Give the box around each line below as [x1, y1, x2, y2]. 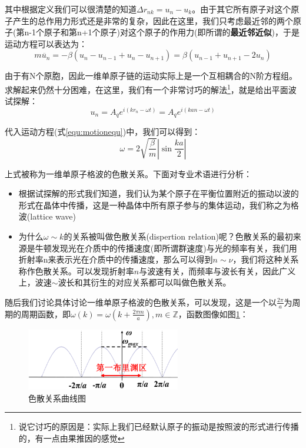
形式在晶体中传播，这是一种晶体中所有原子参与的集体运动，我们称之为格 [18, 198, 299, 211]
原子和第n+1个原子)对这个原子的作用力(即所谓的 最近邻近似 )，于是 [44, 26, 300, 38]
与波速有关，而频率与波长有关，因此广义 [139, 264, 296, 277]
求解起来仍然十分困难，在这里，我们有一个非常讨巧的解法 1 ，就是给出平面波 [5, 81, 297, 95]
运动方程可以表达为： [5, 37, 87, 49]
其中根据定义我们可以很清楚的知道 [5, 3, 137, 15]
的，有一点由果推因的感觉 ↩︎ [18, 432, 125, 444]
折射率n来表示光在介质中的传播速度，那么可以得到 [18, 253, 213, 266]
